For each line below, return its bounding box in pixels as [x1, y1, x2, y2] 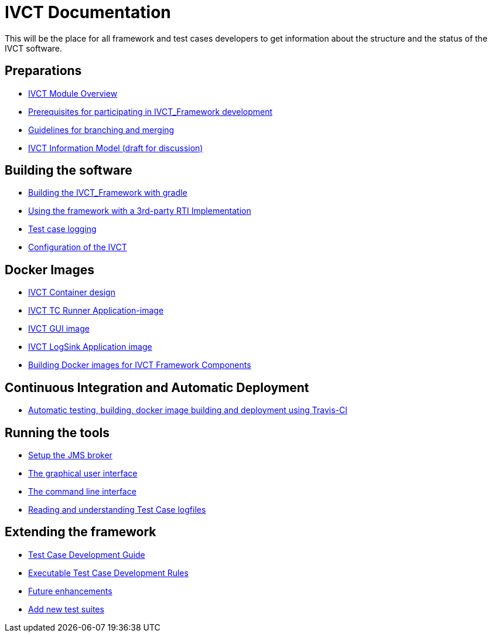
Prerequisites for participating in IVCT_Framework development [28, 106, 273, 117]
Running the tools [5, 425, 110, 440]
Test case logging [28, 224, 97, 234]
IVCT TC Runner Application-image [28, 305, 164, 316]
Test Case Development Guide [28, 549, 145, 560]
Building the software [5, 163, 132, 178]
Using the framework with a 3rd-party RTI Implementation [28, 206, 251, 216]
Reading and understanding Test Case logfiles [28, 504, 206, 515]
